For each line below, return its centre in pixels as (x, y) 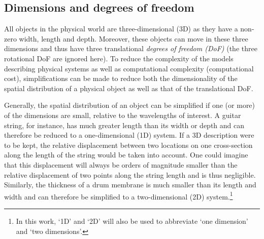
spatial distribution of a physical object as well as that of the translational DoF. (129, 88)
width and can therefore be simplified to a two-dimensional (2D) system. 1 (119, 195)
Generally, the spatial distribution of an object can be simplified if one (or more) (130, 105)
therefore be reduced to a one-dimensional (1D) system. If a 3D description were (129, 135)
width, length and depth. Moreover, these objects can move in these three (134, 38)
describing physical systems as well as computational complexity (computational (129, 68)
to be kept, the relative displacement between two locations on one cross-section (128, 145)
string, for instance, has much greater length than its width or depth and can (124, 125)
